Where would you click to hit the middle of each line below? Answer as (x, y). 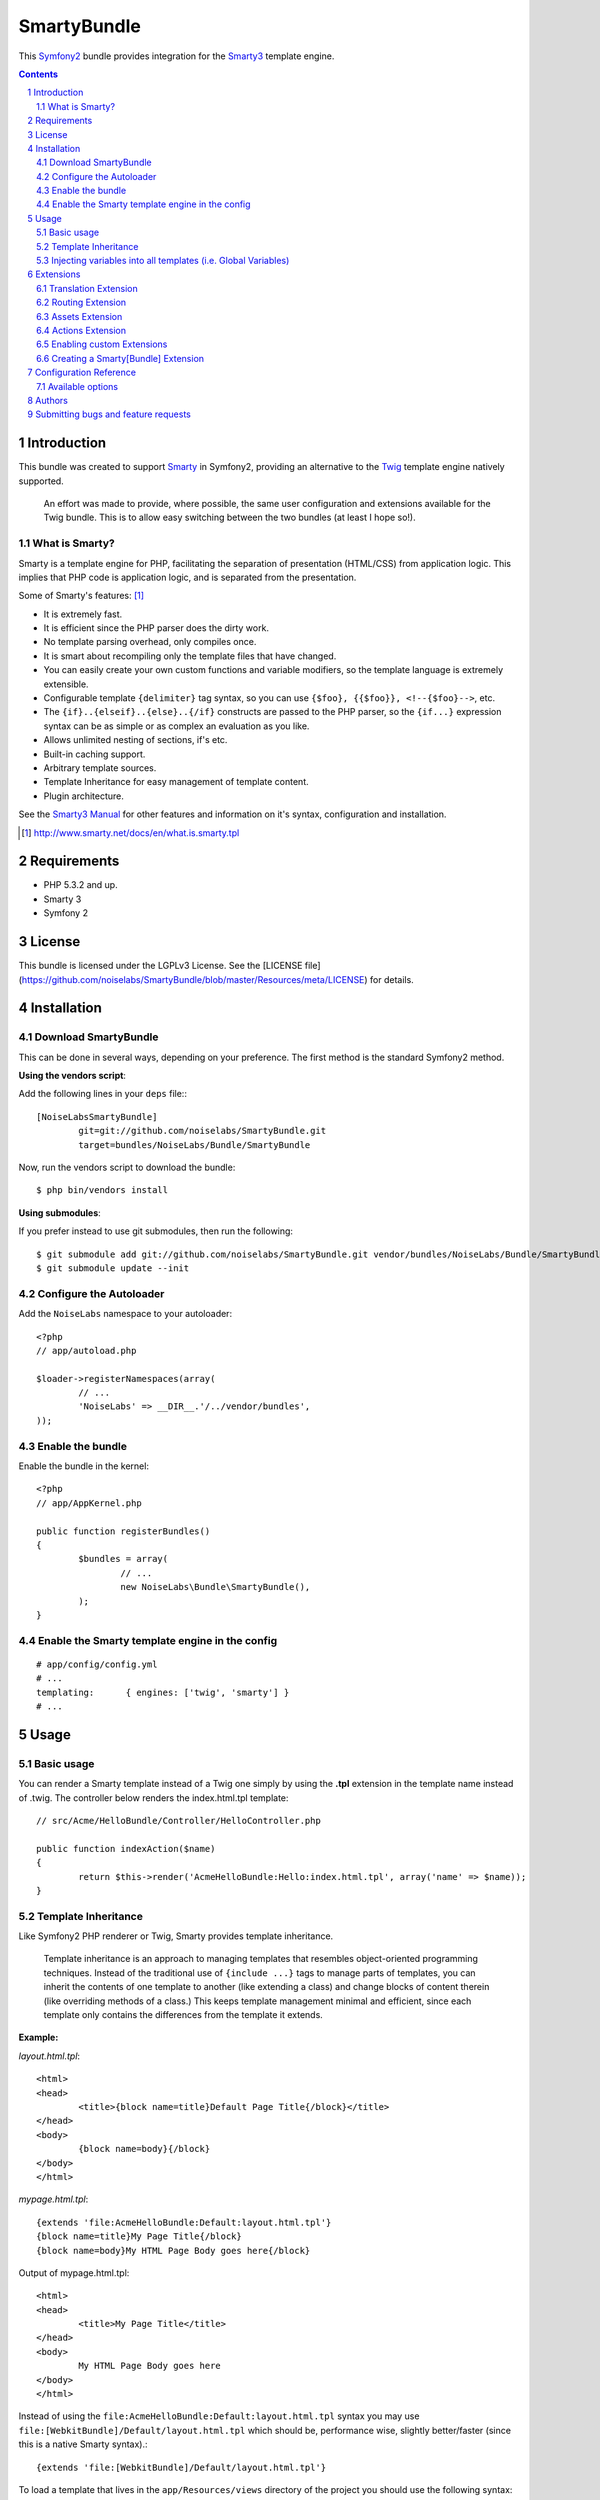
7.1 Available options (77, 386)
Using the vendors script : (72, 1076)
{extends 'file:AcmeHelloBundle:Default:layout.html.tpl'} (184, 2222)
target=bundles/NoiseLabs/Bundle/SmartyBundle (194, 1144)
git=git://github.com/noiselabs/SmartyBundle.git (202, 1131)
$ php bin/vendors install (102, 1190)
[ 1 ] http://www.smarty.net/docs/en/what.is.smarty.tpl (130, 832)
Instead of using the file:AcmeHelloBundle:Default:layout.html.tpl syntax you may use (219, 2416)
